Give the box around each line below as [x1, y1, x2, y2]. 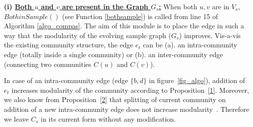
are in [212, 1, 230, 11]
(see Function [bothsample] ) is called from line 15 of [62, 11, 218, 21]
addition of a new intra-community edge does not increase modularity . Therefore [4, 104, 250, 114]
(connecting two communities [4, 59, 92, 69]
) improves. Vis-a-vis [179, 30, 241, 40]
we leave [4, 113, 29, 124]
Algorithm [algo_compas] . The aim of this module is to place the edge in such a [4, 21, 244, 31]
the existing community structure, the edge [4, 40, 133, 50]
